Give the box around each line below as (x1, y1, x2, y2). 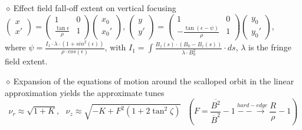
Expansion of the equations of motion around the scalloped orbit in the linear (13, 75, 294, 87)
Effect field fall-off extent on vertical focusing (13, 2, 176, 13)
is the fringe (248, 41, 291, 53)
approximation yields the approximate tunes (5, 86, 165, 98)
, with (104, 41, 126, 53)
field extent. (5, 55, 48, 67)
